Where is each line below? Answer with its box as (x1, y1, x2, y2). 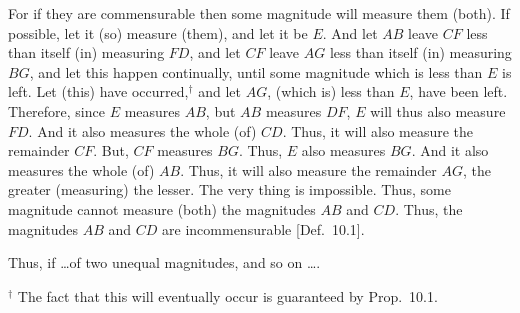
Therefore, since (8, 100, 105, 121)
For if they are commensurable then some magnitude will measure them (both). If (8, 3, 510, 23)
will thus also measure (370, 100, 506, 121)
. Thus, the (395, 198, 463, 219)
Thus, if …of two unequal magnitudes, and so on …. (8, 252, 321, 273)
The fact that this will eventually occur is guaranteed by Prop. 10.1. (17, 285, 438, 306)
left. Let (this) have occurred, (8, 81, 189, 102)
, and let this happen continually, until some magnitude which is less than (29, 61, 483, 82)
